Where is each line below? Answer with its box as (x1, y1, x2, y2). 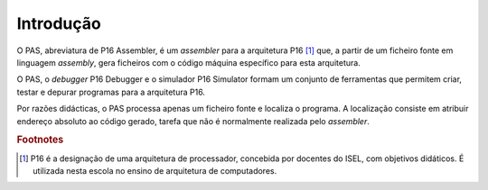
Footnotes (16, 133, 64, 146)
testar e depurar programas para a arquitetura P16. (16, 86, 205, 97)
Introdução (16, 14, 101, 33)
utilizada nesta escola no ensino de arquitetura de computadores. (33, 165, 277, 176)
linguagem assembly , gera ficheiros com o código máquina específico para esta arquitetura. (16, 57, 361, 68)
